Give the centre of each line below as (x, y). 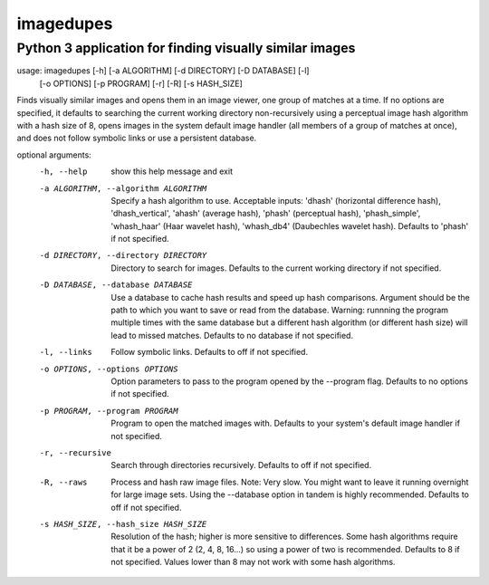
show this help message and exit (172, 171)
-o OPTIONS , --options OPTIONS (109, 369)
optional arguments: (54, 155)
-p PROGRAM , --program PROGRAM (109, 411)
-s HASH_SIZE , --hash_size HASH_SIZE (123, 524)
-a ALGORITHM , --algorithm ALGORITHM (123, 188)
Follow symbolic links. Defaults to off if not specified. (209, 352)
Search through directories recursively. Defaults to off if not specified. (241, 465)
